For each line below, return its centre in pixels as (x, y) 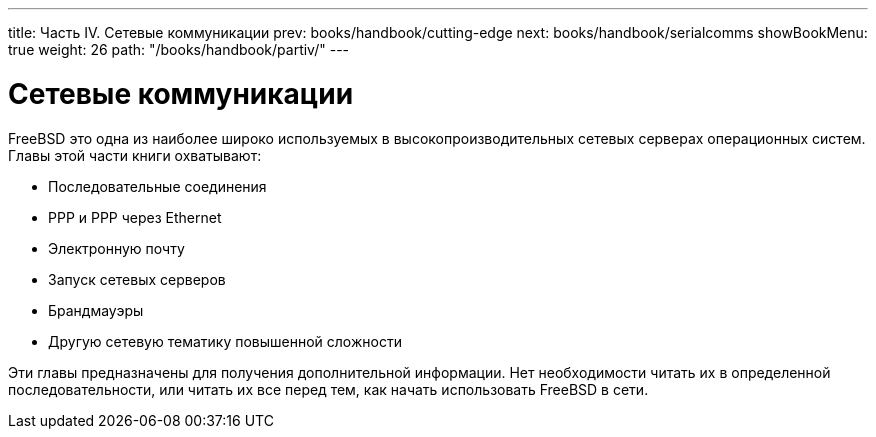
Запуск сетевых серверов (137, 279)
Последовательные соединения (157, 186)
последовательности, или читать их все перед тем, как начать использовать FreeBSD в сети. (328, 389)
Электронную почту (116, 248)
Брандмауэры (96, 310)
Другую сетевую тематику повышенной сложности (225, 341)
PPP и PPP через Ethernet (135, 217)
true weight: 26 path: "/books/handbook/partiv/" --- (179, 49)
